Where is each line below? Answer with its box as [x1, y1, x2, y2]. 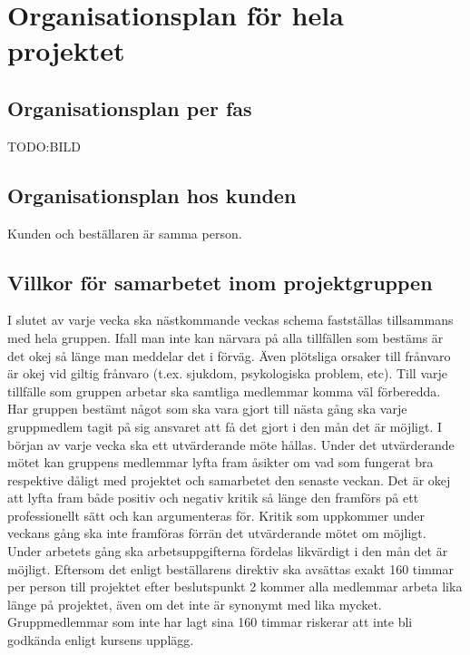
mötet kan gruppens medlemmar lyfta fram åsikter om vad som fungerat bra [7, 453, 434, 472]
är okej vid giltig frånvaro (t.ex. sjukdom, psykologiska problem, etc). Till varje [7, 364, 448, 383]
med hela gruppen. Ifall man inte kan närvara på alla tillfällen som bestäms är [7, 327, 444, 347]
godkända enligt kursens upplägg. [7, 631, 194, 650]
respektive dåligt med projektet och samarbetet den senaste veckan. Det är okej [7, 470, 451, 489]
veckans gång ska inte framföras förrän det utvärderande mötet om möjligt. [7, 523, 426, 543]
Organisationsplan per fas [7, 93, 252, 122]
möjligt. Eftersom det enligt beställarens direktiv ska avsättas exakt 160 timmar [7, 559, 454, 578]
